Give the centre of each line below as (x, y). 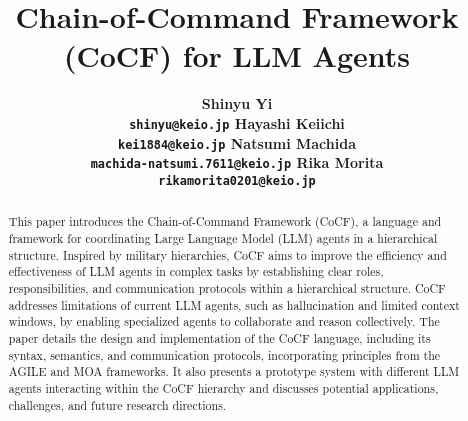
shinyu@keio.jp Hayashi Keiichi (237, 122)
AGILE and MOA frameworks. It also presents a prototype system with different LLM (234, 371)
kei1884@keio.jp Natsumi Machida (237, 142)
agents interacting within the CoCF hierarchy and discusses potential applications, (223, 387)
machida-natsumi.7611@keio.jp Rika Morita (237, 162)
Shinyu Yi (237, 103)
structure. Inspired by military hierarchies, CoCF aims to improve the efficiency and (227, 254)
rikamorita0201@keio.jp (237, 180)
